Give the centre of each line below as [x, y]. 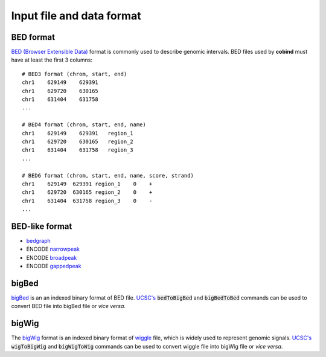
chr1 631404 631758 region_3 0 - [87, 201]
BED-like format [42, 226]
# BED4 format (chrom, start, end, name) [84, 125]
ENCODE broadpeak [52, 257]
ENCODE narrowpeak [53, 249]
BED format [33, 37]
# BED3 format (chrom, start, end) [75, 74]
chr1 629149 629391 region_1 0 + [87, 184]
